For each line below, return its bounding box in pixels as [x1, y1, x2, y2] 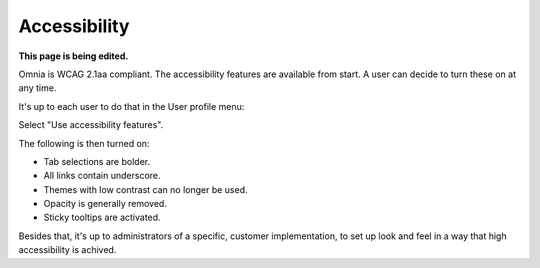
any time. [18, 82, 57, 94]
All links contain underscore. [43, 170, 161, 182]
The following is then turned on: [18, 137, 150, 149]
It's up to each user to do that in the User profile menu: [18, 100, 245, 112]
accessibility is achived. [18, 244, 117, 256]
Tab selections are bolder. [43, 155, 150, 167]
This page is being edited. [18, 50, 129, 62]
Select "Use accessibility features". [18, 119, 164, 131]
